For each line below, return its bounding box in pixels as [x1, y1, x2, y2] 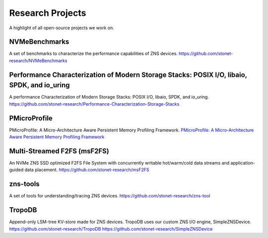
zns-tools [9, 180, 40, 188]
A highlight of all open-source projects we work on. [9, 25, 114, 31]
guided [9, 167, 24, 173]
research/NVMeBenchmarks [9, 58, 67, 63]
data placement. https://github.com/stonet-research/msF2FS [24, 167, 149, 173]
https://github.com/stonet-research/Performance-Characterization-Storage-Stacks [9, 101, 180, 107]
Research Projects [9, 7, 86, 18]
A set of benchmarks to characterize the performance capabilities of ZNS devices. [9, 51, 178, 57]
